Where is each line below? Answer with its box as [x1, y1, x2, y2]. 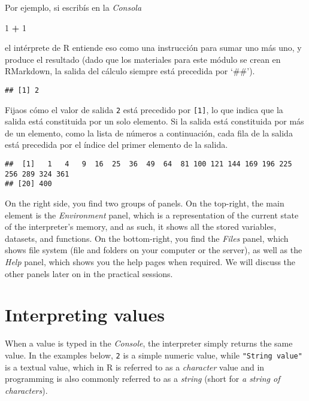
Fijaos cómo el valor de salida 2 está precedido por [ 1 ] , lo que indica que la [5, 103, 283, 116]
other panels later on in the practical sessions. [5, 267, 173, 280]
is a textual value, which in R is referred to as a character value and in [5, 360, 265, 373]
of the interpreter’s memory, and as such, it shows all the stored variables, [5, 220, 277, 233]
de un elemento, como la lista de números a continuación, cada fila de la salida [5, 126, 293, 139]
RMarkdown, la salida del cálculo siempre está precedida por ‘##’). [5, 65, 255, 77]
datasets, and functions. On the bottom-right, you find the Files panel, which [5, 232, 289, 244]
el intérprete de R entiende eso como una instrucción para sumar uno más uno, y [5, 41, 302, 54]
